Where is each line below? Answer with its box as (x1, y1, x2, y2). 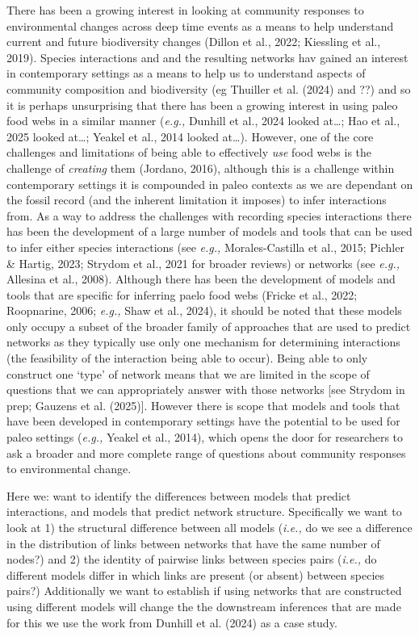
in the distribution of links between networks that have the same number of (6, 534, 380, 551)
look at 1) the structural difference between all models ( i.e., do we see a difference (6, 519, 413, 535)
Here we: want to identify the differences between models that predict (6, 487, 351, 504)
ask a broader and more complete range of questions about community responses (6, 444, 406, 461)
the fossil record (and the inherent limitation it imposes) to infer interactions (6, 191, 387, 208)
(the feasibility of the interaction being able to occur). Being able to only (6, 350, 368, 367)
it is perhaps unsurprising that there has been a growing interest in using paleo (6, 96, 398, 113)
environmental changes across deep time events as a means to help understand (6, 17, 394, 34)
